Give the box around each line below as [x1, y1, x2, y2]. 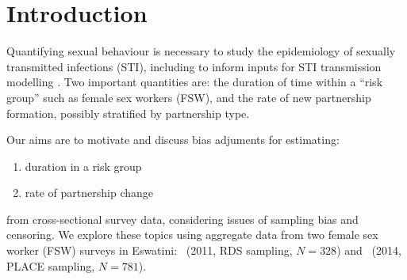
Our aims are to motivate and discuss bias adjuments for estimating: [6, 131, 340, 148]
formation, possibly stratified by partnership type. [6, 104, 250, 121]
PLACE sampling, [6, 257, 95, 274]
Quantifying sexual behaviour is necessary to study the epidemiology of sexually [6, 43, 396, 59]
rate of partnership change [25, 184, 154, 201]
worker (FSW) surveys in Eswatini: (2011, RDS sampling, [6, 242, 293, 259]
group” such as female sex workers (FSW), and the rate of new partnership [6, 89, 371, 105]
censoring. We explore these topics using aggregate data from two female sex [6, 226, 378, 243]
